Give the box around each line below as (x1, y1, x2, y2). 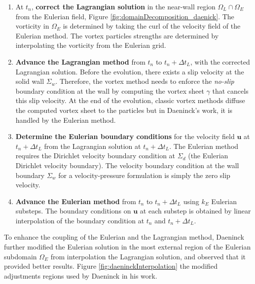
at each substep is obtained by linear (140, 206, 251, 216)
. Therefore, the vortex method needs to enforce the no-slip (55, 76, 234, 86)
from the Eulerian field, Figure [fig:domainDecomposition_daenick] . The (15, 11, 234, 21)
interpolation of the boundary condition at (15, 215, 145, 225)
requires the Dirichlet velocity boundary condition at (15, 150, 176, 161)
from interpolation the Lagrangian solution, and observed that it (50, 251, 246, 261)
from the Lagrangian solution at (44, 141, 141, 151)
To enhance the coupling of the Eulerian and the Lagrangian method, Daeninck (4, 232, 244, 242)
